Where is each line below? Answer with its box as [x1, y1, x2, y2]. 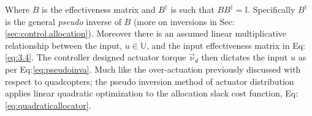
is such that [170, 3, 215, 15]
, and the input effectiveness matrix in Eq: [146, 38, 305, 51]
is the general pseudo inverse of [5, 15, 121, 27]
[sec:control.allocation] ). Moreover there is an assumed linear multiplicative [5, 27, 287, 40]
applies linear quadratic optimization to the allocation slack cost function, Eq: [5, 87, 299, 100]
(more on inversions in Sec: [133, 15, 235, 27]
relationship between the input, [5, 38, 123, 51]
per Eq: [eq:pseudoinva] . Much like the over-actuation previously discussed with [5, 62, 301, 75]
